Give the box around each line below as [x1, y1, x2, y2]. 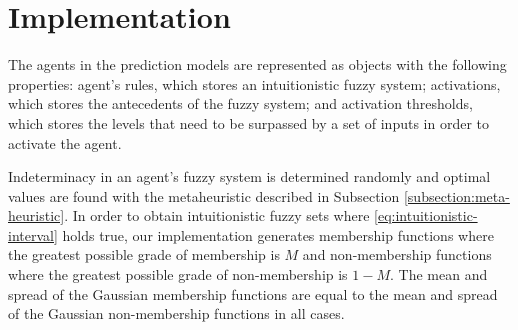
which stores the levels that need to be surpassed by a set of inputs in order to [8, 112, 490, 133]
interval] [8, 224, 58, 245]
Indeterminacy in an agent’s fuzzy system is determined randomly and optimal [8, 166, 491, 187]
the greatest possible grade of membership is [8, 244, 280, 265]
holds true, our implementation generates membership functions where [62, 224, 494, 245]
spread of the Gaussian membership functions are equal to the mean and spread [8, 283, 498, 304]
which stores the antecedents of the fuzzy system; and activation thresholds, [8, 93, 473, 114]
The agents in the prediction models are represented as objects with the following [8, 54, 507, 75]
